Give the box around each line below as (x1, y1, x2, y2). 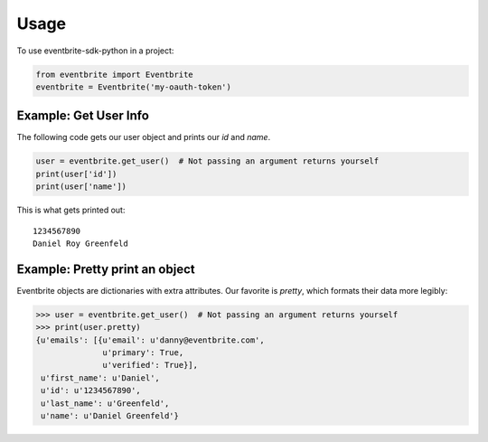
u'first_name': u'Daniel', (41, 372, 160, 383)
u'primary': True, (102, 348, 184, 358)
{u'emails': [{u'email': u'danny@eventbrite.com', (35, 334, 266, 345)
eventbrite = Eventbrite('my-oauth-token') (35, 81, 232, 92)
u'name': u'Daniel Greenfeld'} (41, 410, 180, 420)
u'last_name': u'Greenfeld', (41, 398, 170, 409)
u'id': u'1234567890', (41, 385, 142, 396)
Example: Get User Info (16, 108, 149, 124)
